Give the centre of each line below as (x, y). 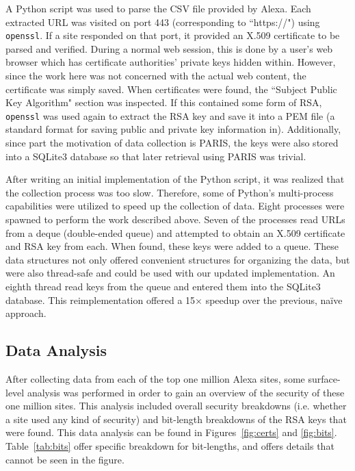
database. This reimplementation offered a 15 (101, 300)
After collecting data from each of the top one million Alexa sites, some (155, 378)
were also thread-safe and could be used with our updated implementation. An (170, 273)
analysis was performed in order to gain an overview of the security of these (186, 392)
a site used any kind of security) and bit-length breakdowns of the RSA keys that (176, 419)
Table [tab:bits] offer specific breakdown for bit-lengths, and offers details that (170, 445)
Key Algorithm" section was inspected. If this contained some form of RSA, (164, 102)
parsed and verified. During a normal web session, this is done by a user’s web (169, 48)
